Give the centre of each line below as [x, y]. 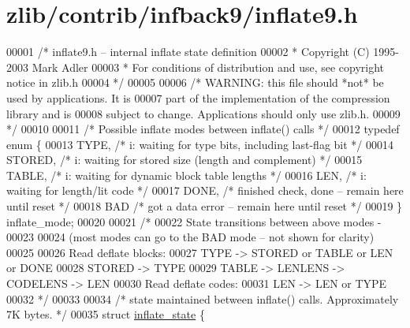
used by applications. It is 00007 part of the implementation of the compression [198, 97]
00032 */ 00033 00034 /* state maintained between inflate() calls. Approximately [203, 298]
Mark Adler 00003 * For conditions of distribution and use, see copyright [208, 67]
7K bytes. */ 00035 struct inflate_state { [106, 314]
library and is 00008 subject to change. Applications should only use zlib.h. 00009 [203, 113]
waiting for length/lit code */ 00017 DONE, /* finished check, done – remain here [205, 190]
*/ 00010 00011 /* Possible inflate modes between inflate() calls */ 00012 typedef [203, 129]
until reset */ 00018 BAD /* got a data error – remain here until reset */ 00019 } [205, 206]
